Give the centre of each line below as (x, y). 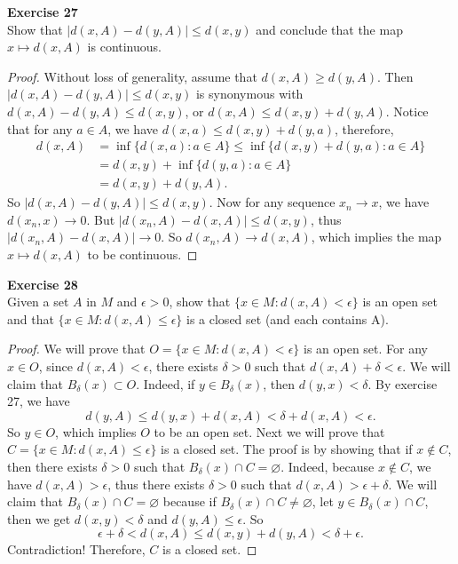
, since (55, 366)
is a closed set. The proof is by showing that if (287, 449)
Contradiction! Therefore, (76, 549)
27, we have (39, 401)
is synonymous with (249, 94)
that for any (40, 128)
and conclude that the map (329, 29)
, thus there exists (156, 484)
